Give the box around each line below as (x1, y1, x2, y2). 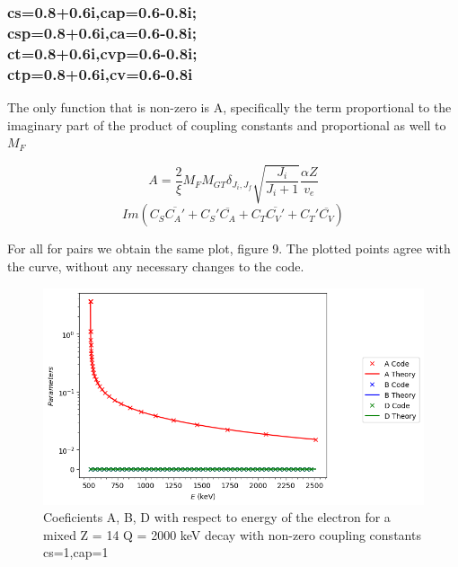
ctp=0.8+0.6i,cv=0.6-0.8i (7, 62, 193, 84)
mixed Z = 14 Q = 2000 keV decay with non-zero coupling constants (43, 525, 421, 544)
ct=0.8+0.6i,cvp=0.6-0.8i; (7, 41, 198, 64)
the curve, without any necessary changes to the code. (7, 256, 304, 275)
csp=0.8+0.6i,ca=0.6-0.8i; (7, 21, 197, 43)
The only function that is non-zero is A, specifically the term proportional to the (7, 97, 452, 116)
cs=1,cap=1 (43, 543, 109, 562)
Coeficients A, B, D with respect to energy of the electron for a (43, 508, 391, 527)
